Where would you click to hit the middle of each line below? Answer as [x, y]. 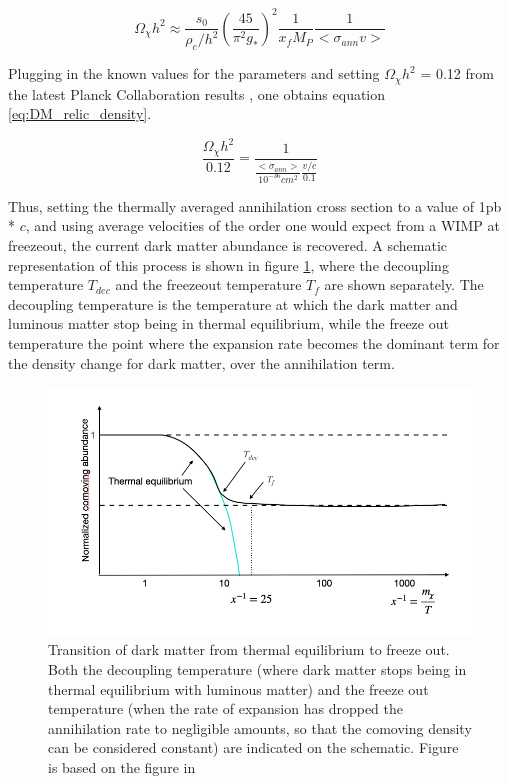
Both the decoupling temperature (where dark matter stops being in [257, 668]
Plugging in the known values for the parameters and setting [194, 73]
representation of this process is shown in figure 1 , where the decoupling [228, 264]
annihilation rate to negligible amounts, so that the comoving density [260, 727]
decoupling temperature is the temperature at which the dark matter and [233, 303]
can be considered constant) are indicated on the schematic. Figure [253, 747]
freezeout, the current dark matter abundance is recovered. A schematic [228, 245]
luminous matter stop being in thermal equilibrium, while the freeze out [228, 323]
